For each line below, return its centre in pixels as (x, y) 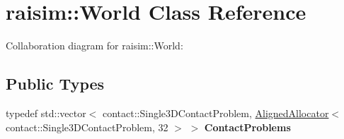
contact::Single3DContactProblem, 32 (87, 127)
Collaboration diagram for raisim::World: (94, 46)
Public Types (55, 84)
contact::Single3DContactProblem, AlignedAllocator (216, 113)
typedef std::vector (46, 113)
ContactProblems (247, 127)
